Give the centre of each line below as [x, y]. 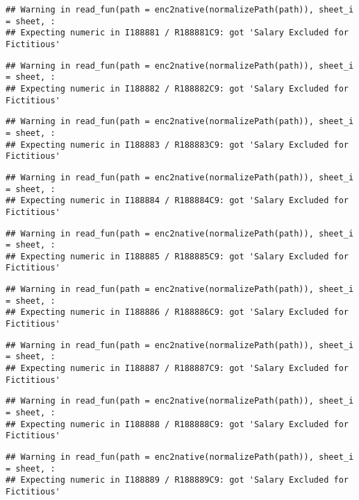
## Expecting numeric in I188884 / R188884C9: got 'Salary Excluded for [177, 201]
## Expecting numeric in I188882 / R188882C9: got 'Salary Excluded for [177, 88]
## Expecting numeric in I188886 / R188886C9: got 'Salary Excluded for [177, 312]
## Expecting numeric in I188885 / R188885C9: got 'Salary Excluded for [177, 256]
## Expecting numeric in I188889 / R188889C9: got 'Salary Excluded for [177, 480]
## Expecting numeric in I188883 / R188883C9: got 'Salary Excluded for [177, 145]
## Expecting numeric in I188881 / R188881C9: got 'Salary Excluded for [177, 33]
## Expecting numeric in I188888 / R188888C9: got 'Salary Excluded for [177, 424]
